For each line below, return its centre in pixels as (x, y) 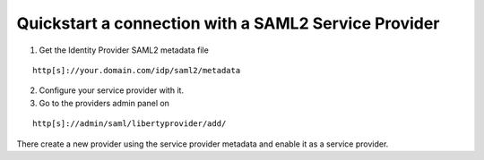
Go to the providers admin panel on (104, 103)
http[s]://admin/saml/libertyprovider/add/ (130, 124)
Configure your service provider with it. (111, 90)
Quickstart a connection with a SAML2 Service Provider (228, 23)
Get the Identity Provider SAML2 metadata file (124, 50)
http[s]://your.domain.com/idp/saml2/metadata (137, 70)
